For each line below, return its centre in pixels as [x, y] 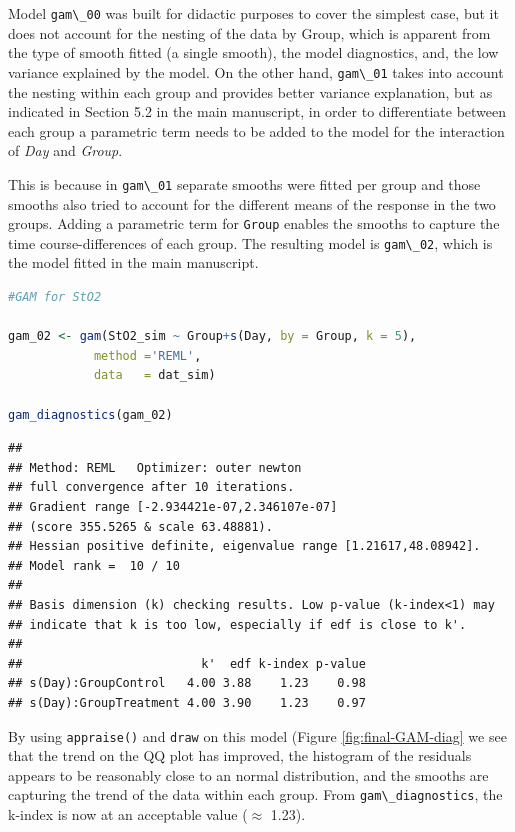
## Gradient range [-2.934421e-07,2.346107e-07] [173, 506]
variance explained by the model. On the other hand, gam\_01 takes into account [256, 71]
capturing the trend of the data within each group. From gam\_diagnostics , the [255, 794]
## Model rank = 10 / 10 [94, 565]
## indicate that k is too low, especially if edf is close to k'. [237, 624]
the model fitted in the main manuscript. [133, 262]
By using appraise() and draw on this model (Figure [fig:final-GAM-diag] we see [257, 735]
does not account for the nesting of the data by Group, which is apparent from [249, 32]
